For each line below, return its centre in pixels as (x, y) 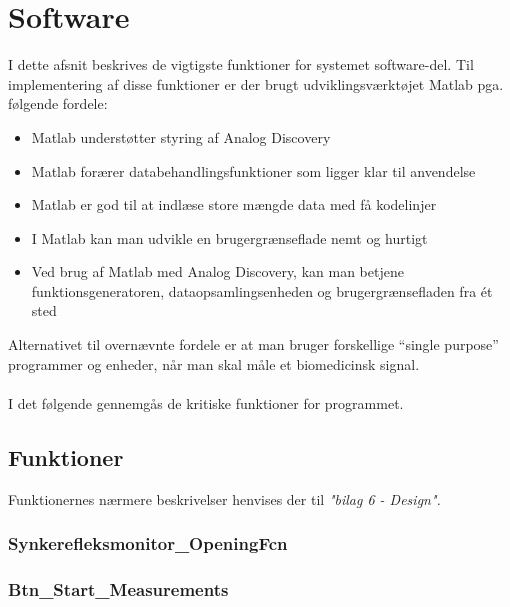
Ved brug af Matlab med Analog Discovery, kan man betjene (217, 271)
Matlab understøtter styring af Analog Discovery (181, 136)
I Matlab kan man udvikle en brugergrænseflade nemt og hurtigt (229, 237)
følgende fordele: (58, 103)
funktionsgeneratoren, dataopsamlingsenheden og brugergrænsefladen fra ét (262, 290)
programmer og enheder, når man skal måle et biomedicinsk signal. (214, 363)
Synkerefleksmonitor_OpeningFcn (148, 543)
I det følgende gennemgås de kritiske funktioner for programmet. (206, 402)
